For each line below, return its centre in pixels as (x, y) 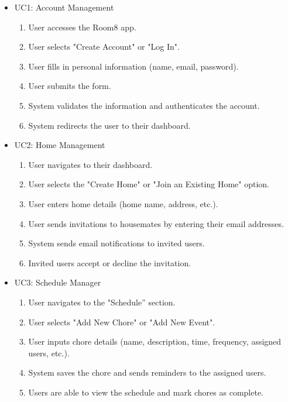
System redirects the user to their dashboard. (109, 125)
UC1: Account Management (64, 7)
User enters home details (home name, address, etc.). (123, 203)
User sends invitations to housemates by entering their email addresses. (156, 223)
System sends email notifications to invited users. (116, 243)
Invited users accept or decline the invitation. (110, 262)
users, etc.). (49, 353)
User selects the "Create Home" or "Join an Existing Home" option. (149, 184)
